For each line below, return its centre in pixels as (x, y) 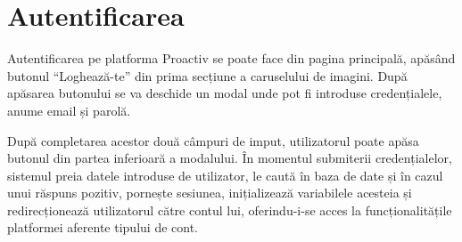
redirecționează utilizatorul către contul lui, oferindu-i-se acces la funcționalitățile (230, 210)
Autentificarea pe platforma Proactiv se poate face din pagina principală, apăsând (231, 58)
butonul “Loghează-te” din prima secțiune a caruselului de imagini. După (207, 75)
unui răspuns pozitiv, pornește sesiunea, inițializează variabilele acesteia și (210, 193)
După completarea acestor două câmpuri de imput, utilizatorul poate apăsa (213, 140)
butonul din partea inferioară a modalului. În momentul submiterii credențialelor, (230, 158)
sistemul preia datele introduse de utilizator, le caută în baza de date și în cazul (225, 175)
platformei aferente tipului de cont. (103, 227)
